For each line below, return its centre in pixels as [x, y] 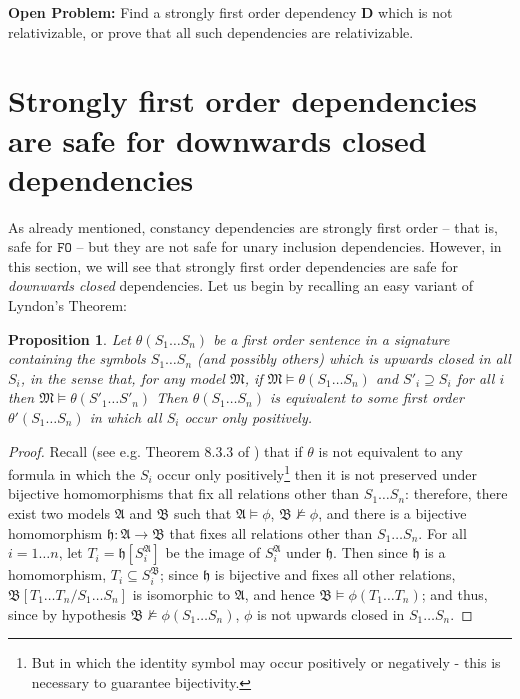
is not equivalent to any [390, 450]
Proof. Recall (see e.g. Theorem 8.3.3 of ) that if [155, 450]
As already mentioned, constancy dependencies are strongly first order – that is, [253, 226]
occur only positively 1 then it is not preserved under [317, 472]
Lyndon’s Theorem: [67, 305]
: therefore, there [456, 493]
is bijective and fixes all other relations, [335, 574]
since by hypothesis [67, 613]
